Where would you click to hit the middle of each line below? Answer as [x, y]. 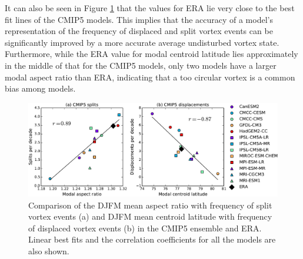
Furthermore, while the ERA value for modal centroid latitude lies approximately [151, 54]
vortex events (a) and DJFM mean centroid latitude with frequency [150, 216]
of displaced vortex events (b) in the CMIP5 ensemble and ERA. [145, 228]
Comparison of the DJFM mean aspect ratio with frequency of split [150, 205]
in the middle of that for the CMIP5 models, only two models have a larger [141, 65]
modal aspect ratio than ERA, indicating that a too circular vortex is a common [150, 77]
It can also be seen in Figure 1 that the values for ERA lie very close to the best [150, 8]
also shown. [49, 250]
